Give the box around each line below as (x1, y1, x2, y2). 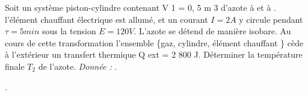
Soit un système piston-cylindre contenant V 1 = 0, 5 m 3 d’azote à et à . (5, 1, 276, 13)
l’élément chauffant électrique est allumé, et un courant (5, 13, 208, 25)
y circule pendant (239, 13, 303, 25)
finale (5, 60, 25, 72)
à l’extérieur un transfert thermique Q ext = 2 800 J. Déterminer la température (5, 48, 303, 61)
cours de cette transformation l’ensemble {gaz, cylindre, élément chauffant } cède (5, 36, 304, 49)
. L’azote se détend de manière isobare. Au (134, 25, 291, 37)
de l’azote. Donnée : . (38, 60, 117, 72)
